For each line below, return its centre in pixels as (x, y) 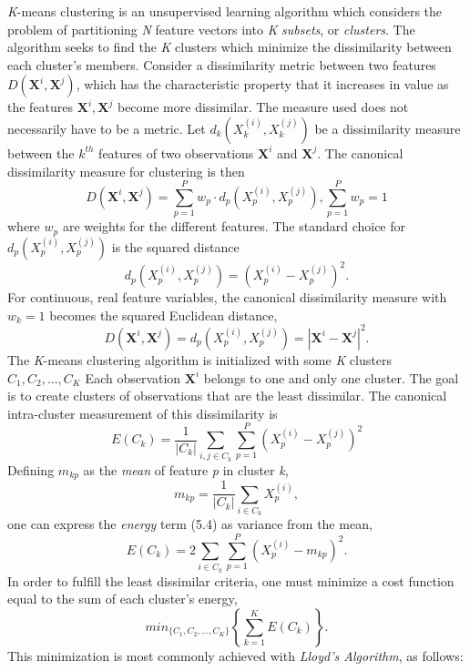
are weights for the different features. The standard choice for (234, 226)
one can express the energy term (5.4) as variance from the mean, (190, 524)
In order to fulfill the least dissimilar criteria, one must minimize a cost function (231, 580)
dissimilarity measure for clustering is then (126, 171)
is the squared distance (175, 246)
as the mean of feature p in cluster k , (186, 469)
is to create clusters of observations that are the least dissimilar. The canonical (227, 396)
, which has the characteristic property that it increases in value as (262, 84)
